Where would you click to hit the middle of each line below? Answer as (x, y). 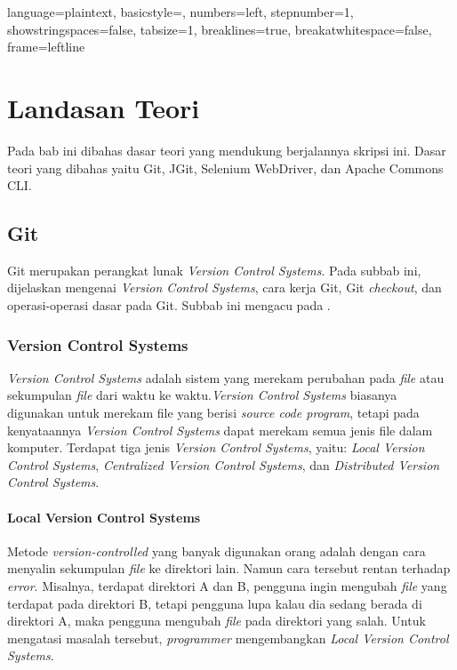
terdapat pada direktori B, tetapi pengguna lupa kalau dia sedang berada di (215, 603)
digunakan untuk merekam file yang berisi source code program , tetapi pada (213, 413)
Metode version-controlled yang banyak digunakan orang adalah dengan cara (216, 550)
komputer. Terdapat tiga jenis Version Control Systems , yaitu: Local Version (216, 447)
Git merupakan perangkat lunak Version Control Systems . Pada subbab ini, (214, 270)
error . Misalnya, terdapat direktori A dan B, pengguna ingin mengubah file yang (227, 586)
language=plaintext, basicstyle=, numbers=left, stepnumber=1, (180, 12)
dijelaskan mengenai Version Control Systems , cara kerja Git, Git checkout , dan (224, 287)
